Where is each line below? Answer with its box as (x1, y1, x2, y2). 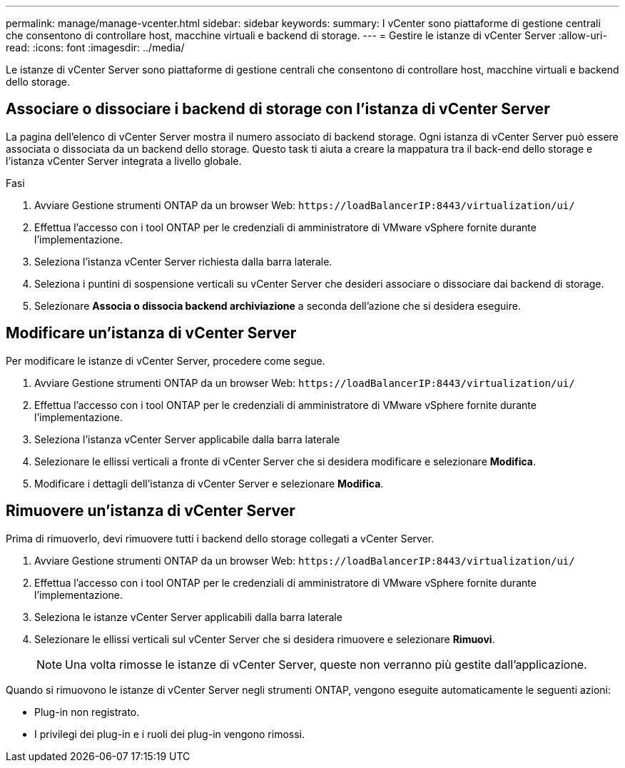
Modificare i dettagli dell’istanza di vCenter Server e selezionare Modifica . (34, 477, 384, 490)
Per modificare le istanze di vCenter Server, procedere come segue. (6, 354, 325, 367)
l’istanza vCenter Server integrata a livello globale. (6, 154, 242, 167)
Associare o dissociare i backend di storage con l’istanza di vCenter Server (6, 100, 550, 118)
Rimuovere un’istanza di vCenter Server (6, 502, 295, 520)
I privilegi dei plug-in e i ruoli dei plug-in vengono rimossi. (34, 727, 305, 740)
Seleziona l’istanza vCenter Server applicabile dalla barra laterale (34, 433, 340, 445)
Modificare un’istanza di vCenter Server (6, 324, 297, 343)
